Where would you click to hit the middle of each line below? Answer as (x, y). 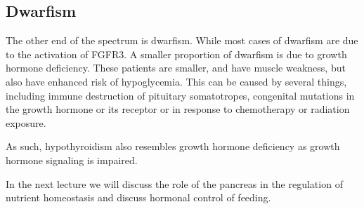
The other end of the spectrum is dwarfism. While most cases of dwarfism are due (182, 40)
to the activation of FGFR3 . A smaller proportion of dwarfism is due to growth (176, 54)
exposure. (26, 122)
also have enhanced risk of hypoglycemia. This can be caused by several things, (176, 81)
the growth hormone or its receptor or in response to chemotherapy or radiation (178, 109)
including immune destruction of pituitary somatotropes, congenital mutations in (180, 95)
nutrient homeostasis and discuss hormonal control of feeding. (138, 197)
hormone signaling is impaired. (72, 160)
